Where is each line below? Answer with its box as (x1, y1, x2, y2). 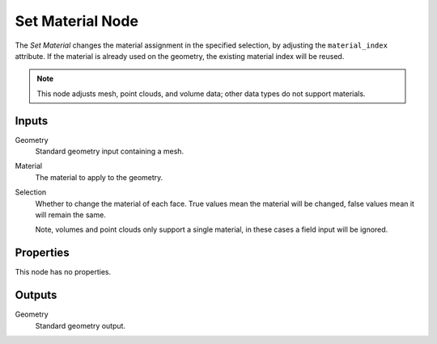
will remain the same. (35, 210, 107, 220)
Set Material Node (15, 12, 139, 30)
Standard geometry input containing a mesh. (35, 146, 185, 157)
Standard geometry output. (35, 321, 125, 330)
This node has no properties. (15, 267, 112, 277)
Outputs (15, 288, 57, 302)
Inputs (15, 114, 49, 128)
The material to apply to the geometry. (35, 172, 163, 182)
